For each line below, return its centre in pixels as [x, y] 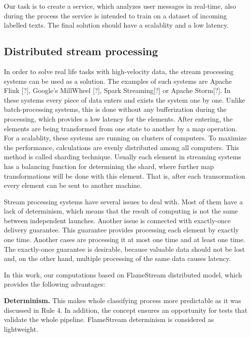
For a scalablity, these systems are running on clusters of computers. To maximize [125, 138]
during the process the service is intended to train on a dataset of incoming [115, 15]
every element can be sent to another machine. [73, 185]
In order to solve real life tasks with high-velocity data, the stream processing [119, 71]
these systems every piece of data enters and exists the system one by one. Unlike [125, 100]
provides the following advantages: [55, 284]
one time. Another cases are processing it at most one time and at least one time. [125, 239]
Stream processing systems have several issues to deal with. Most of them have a [123, 201]
